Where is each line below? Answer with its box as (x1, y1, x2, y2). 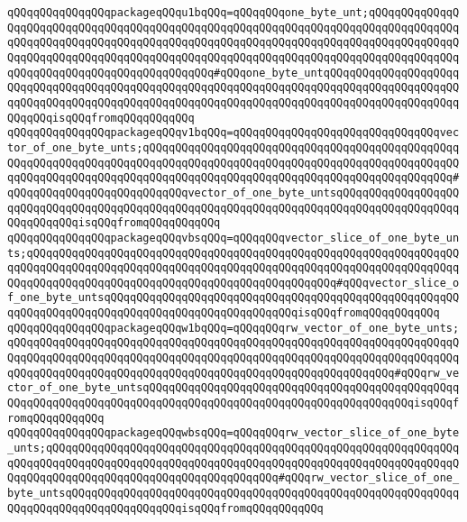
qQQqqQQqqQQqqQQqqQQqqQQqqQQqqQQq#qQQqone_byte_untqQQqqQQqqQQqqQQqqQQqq (7, 66, 460, 79)
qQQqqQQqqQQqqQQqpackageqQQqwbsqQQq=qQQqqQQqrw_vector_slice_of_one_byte (7, 426, 460, 440)
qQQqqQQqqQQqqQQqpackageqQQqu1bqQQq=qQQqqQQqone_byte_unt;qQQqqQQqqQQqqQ (7, 6, 460, 19)
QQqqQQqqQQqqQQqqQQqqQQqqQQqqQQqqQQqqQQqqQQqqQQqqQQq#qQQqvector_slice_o (7, 276, 460, 289)
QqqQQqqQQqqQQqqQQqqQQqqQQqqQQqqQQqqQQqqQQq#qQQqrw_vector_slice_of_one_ (7, 472, 460, 485)
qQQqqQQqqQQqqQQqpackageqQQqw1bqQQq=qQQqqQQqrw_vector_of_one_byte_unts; (7, 321, 460, 334)
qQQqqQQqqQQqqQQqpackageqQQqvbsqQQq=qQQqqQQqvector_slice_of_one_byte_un (7, 231, 460, 244)
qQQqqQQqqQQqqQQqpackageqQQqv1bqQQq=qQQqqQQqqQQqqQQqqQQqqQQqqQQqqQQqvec (7, 126, 460, 140)
